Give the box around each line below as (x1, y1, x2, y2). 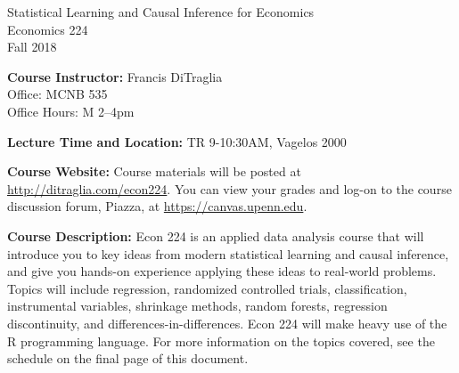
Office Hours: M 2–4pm (7, 101, 135, 120)
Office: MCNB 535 (7, 85, 108, 103)
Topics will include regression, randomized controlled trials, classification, (7, 279, 407, 297)
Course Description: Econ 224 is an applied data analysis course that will (7, 226, 424, 245)
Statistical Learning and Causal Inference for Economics (7, 3, 315, 20)
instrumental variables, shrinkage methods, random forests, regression (7, 296, 388, 315)
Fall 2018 (7, 37, 57, 56)
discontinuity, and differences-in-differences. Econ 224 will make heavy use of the (7, 313, 447, 332)
